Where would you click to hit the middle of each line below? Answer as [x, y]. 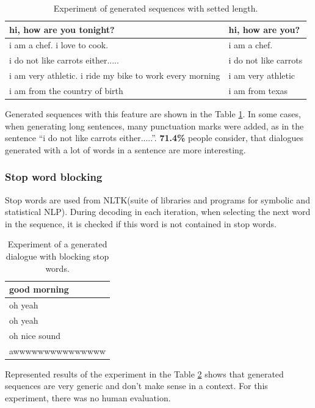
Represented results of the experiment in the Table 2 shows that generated [144, 373]
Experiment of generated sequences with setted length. [156, 8]
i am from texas [258, 90]
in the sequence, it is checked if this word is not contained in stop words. [141, 223]
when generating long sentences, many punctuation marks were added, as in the [154, 126]
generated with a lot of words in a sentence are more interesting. [125, 149]
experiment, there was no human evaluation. [88, 397]
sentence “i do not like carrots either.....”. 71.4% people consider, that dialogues [154, 138]
